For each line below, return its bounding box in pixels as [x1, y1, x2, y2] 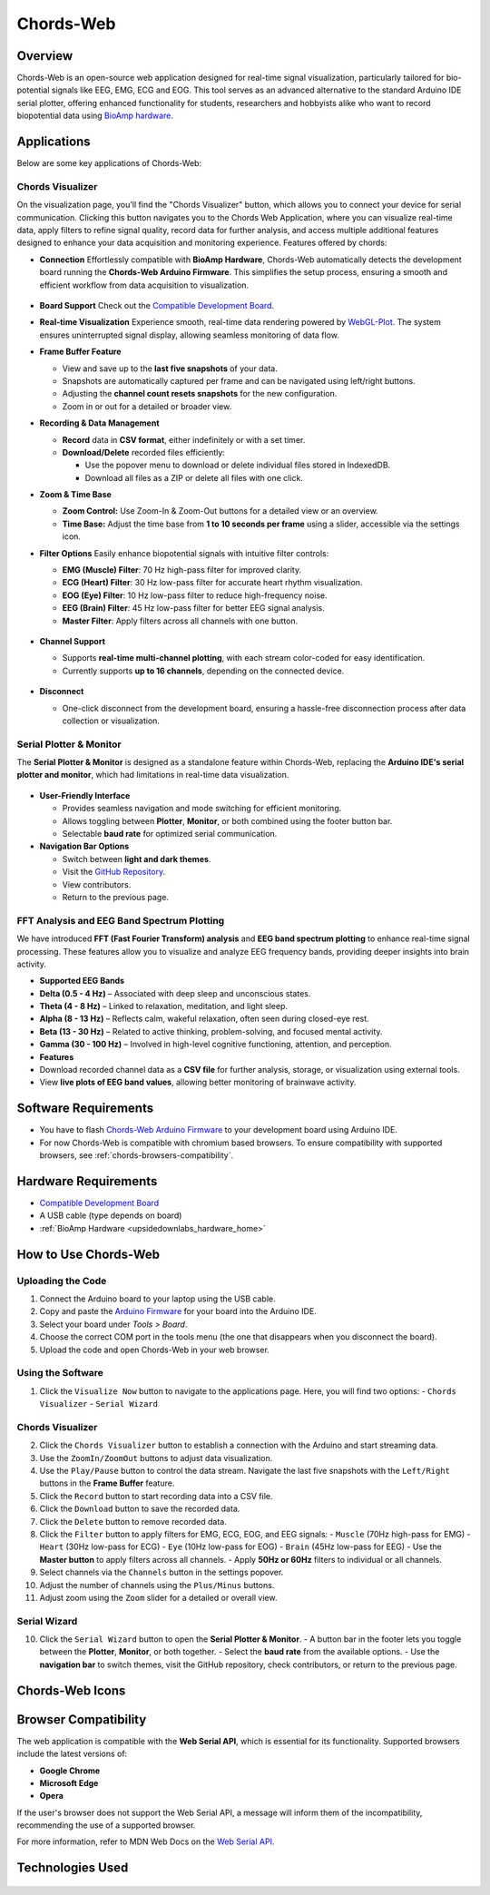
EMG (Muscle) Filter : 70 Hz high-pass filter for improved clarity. [62, 565, 302, 575]
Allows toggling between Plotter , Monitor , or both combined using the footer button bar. [62, 815, 393, 826]
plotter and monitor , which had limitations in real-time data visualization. [16, 770, 289, 781]
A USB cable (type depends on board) [39, 1210, 182, 1221]
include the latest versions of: [16, 1748, 128, 1760]
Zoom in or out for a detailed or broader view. [62, 400, 232, 412]
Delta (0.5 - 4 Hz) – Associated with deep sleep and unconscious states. [39, 987, 311, 998]
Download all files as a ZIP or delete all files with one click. [84, 472, 304, 483]
